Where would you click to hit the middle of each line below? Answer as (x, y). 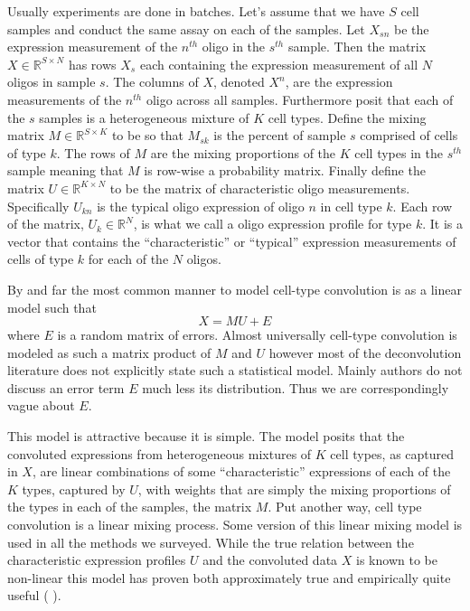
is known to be (397, 560)
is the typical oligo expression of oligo (201, 206)
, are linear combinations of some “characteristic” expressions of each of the (241, 471)
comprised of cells (409, 135)
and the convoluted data (270, 560)
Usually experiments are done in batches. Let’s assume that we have (196, 11)
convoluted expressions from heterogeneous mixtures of (160, 453)
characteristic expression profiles (97, 560)
